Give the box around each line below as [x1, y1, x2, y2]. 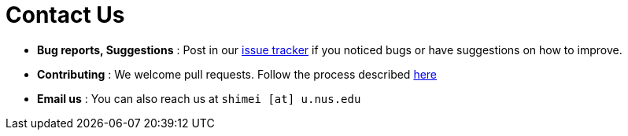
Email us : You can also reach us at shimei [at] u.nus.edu [37, 91, 361, 105]
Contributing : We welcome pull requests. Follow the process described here [37, 67, 438, 81]
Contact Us [6, 2, 125, 28]
